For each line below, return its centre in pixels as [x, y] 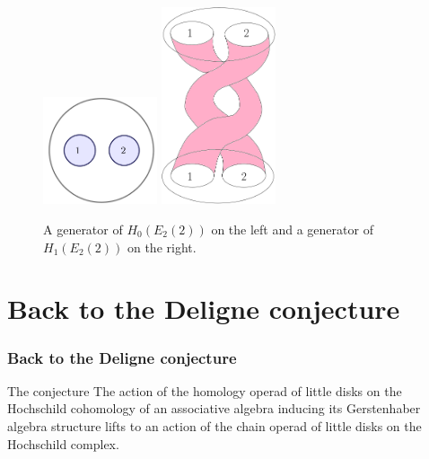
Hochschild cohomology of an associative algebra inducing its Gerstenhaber [214, 408]
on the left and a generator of [292, 229]
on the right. [162, 247]
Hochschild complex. [63, 443]
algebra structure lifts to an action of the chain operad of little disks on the [214, 425]
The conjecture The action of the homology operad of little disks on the [205, 390]
